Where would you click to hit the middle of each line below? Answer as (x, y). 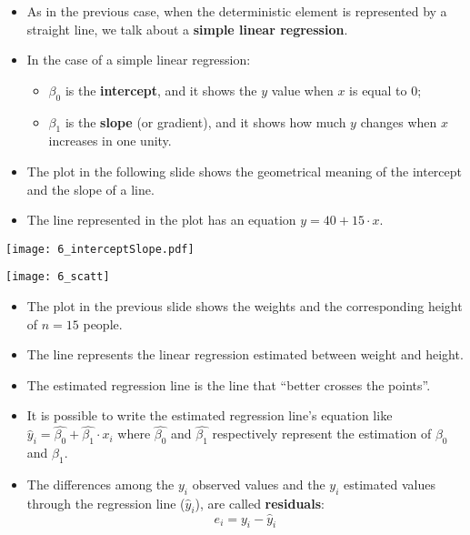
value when (302, 90)
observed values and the (259, 484)
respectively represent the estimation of (322, 434)
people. (103, 323)
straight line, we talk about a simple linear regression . (187, 29)
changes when (399, 121)
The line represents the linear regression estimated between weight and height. (245, 354)
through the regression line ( (106, 503)
